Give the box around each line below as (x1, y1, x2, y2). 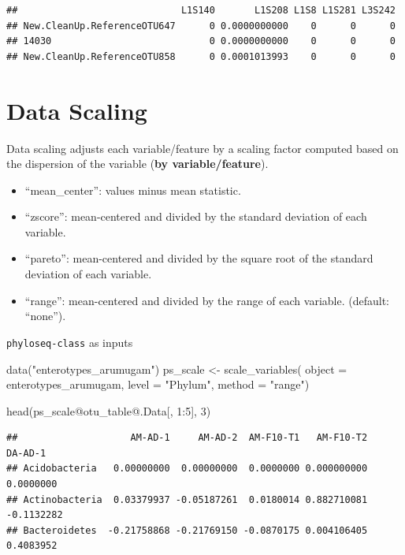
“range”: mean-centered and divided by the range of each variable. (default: (24, 292, 389, 308)
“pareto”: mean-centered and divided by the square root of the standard (24, 250, 373, 266)
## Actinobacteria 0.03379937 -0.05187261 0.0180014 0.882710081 (6, 494, 368, 505)
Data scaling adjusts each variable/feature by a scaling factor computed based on (6, 140, 399, 156)
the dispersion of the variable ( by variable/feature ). (6, 155, 269, 172)
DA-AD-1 (6, 447, 46, 459)
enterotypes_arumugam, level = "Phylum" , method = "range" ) (6, 376, 310, 393)
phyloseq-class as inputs (6, 333, 133, 350)
